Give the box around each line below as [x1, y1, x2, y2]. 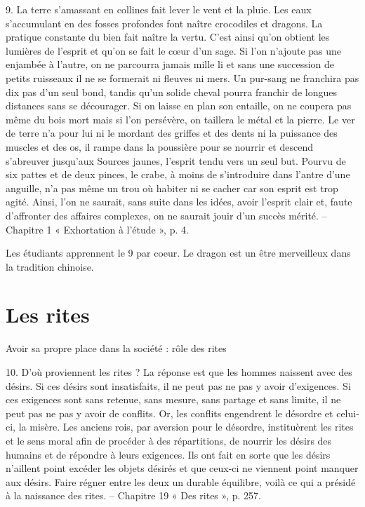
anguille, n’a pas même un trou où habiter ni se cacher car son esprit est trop [6, 180, 338, 195]
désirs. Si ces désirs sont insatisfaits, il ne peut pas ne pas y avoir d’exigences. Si [6, 378, 351, 393]
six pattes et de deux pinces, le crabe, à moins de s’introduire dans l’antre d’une [6, 167, 350, 182]
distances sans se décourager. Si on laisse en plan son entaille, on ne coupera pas [6, 98, 352, 113]
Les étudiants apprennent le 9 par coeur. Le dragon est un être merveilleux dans [6, 245, 351, 260]
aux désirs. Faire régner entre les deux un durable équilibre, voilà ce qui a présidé [6, 474, 356, 489]
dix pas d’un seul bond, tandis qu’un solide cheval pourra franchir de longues [6, 84, 337, 99]
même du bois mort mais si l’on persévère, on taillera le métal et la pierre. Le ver [6, 111, 355, 126]
